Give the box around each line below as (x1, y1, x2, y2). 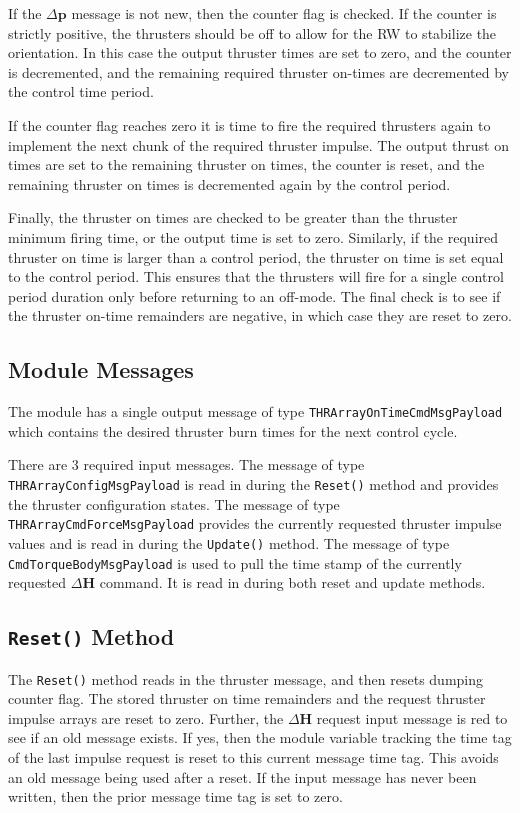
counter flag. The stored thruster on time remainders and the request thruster (8, 688, 486, 709)
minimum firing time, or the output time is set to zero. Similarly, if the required (8, 226, 499, 247)
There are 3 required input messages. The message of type (8, 454, 365, 475)
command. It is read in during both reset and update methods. (99, 572, 486, 593)
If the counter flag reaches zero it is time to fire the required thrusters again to (8, 114, 491, 135)
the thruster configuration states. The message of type (8, 493, 340, 514)
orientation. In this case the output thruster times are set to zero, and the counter (8, 42, 512, 63)
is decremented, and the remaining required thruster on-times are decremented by (8, 61, 510, 82)
